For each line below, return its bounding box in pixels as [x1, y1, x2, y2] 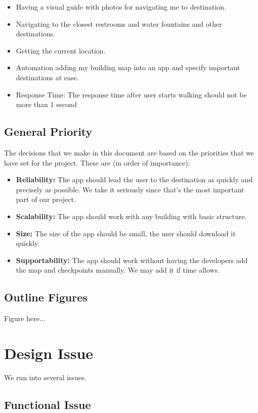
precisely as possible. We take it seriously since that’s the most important [16, 184, 244, 194]
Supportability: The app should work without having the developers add [16, 254, 248, 265]
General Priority [4, 124, 93, 139]
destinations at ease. [16, 72, 79, 82]
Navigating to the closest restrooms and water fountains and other [16, 18, 222, 29]
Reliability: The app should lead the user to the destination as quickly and [16, 174, 253, 185]
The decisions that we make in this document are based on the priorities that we [4, 147, 254, 158]
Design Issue [4, 342, 94, 363]
